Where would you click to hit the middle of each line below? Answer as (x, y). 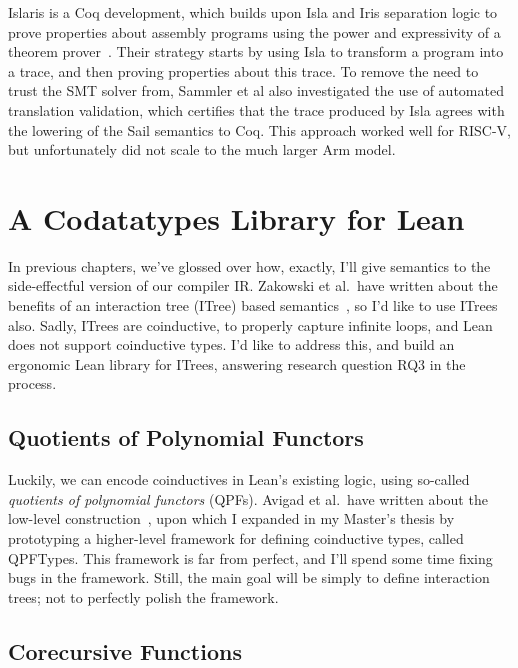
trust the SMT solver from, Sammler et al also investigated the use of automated (256, 90)
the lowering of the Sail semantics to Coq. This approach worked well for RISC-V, (259, 129)
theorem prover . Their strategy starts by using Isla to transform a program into (256, 51)
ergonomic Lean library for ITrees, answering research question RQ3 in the (237, 363)
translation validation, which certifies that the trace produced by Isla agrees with (256, 109)
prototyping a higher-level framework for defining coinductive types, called (236, 538)
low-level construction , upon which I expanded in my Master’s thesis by (231, 518)
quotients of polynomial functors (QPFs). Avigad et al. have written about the (248, 498)
